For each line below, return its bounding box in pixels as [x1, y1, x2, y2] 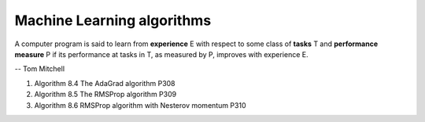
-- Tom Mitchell [14, 64, 65, 74]
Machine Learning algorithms [14, 12, 212, 29]
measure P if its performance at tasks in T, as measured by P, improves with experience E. [14, 49, 309, 59]
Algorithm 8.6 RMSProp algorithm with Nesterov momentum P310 [34, 100, 246, 109]
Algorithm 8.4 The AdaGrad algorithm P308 [34, 78, 176, 88]
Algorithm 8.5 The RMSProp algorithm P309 [34, 90, 177, 99]
